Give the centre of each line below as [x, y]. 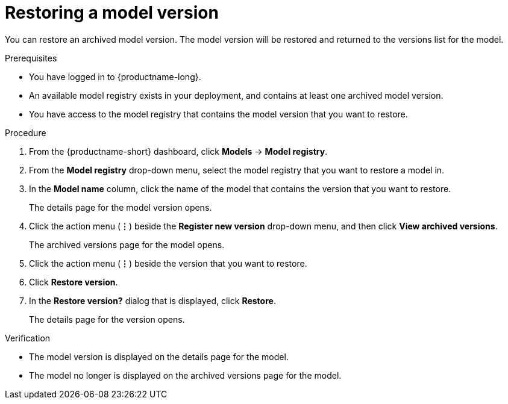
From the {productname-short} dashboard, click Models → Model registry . [178, 151]
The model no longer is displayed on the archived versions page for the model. [185, 375]
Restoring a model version [112, 13]
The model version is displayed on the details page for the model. [159, 356]
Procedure [26, 132]
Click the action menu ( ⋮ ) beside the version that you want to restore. [168, 263]
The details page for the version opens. [107, 319]
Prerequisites [31, 58]
